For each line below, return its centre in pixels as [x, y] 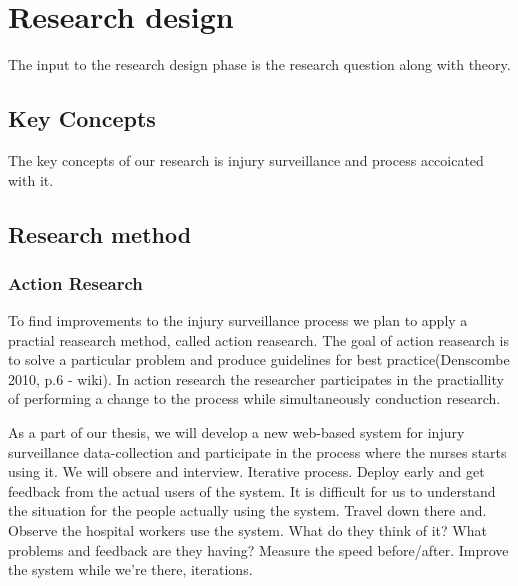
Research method [100, 233]
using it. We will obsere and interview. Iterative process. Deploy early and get [246, 471]
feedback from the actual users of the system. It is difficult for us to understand [252, 490]
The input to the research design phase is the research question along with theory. [259, 64]
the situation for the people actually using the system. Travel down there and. [247, 510]
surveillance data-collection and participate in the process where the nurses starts [257, 451]
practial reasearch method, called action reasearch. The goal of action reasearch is [259, 339]
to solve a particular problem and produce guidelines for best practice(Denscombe [259, 359]
